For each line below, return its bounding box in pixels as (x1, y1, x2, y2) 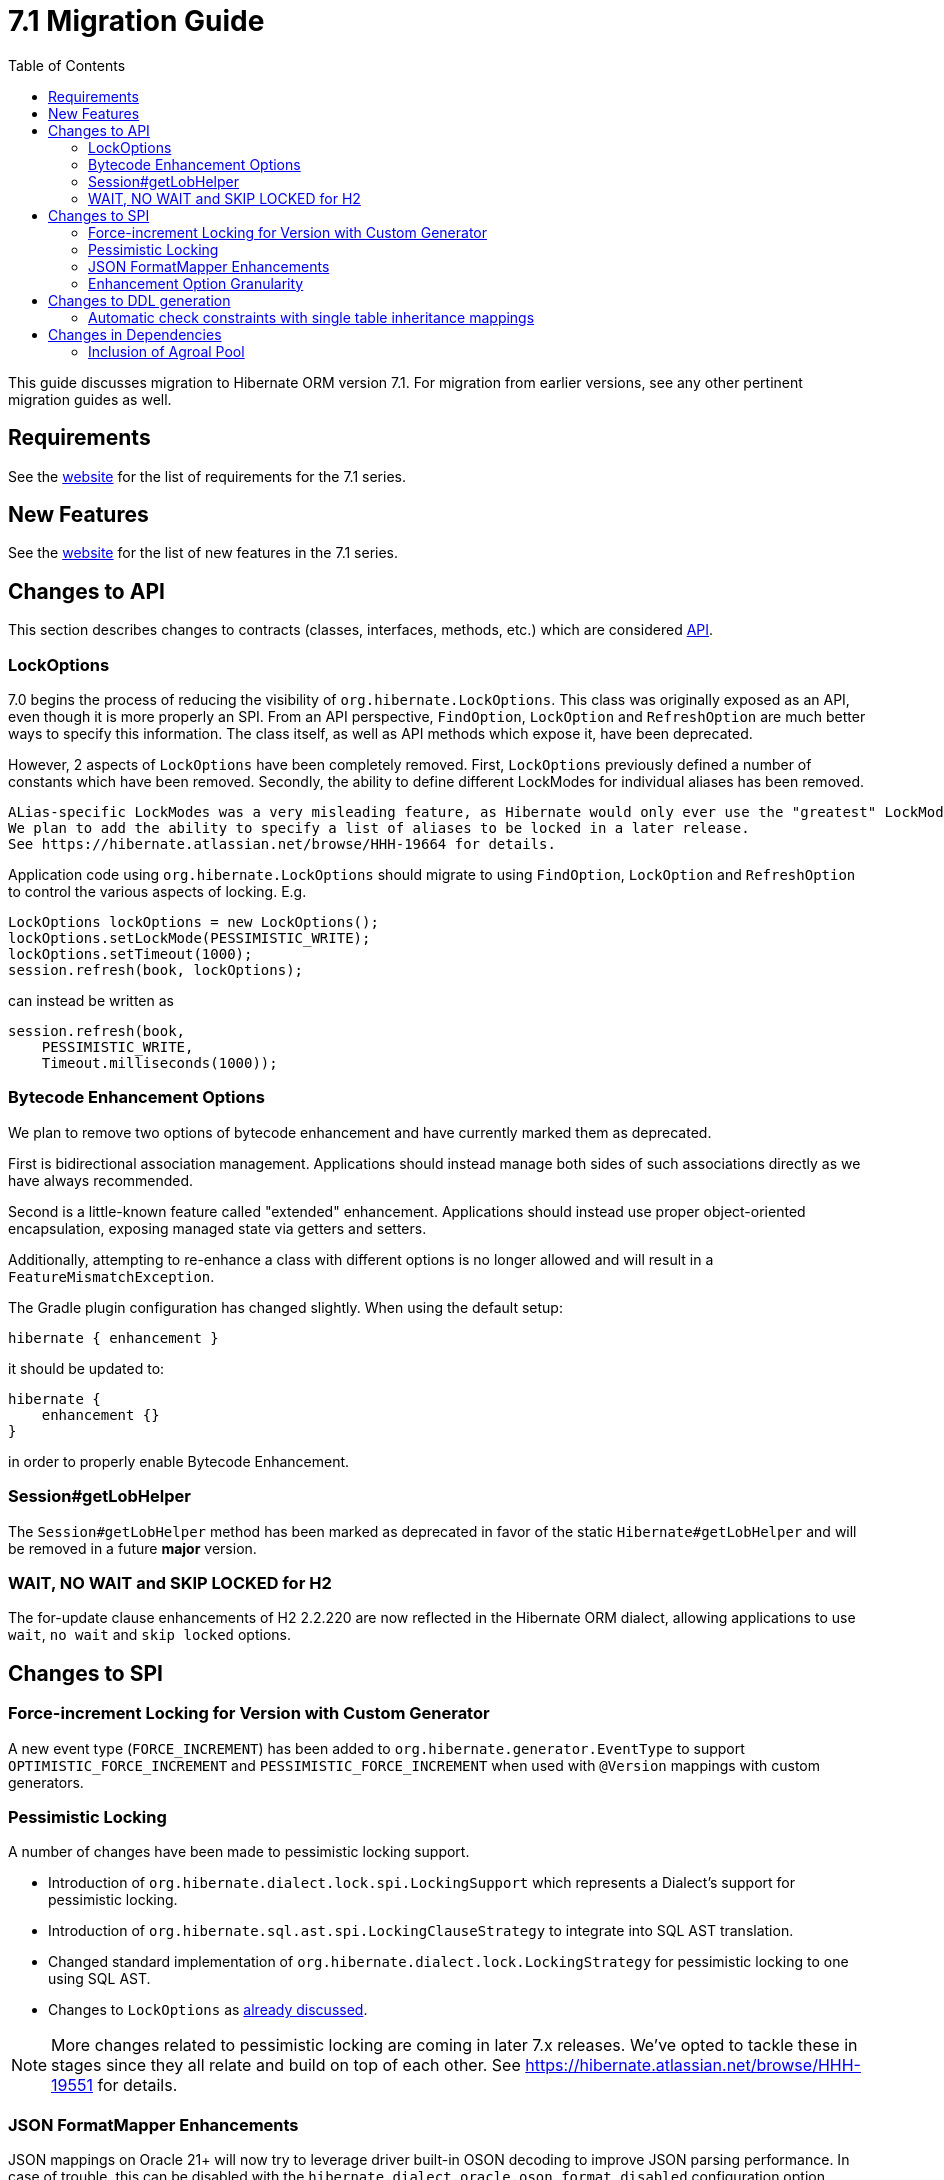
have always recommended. (8, 1171, 194, 1189)
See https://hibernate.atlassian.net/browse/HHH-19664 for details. (8, 836, 556, 853)
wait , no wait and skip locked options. (8, 1626, 291, 1644)
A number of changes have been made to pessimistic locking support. (8, 1843, 470, 1861)
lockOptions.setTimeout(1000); (8, 946, 253, 963)
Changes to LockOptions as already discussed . (48, 2001, 368, 2019)
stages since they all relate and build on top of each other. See (51, 2055, 521, 2076)
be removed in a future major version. (8, 1539, 257, 1557)
